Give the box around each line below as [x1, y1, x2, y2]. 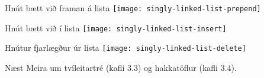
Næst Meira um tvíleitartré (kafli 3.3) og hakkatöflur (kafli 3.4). [5, 61, 237, 73]
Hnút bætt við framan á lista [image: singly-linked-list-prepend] [5, 2, 261, 14]
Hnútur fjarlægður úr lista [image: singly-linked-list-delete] [5, 41, 246, 54]
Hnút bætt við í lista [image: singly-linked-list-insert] [5, 21, 227, 34]
